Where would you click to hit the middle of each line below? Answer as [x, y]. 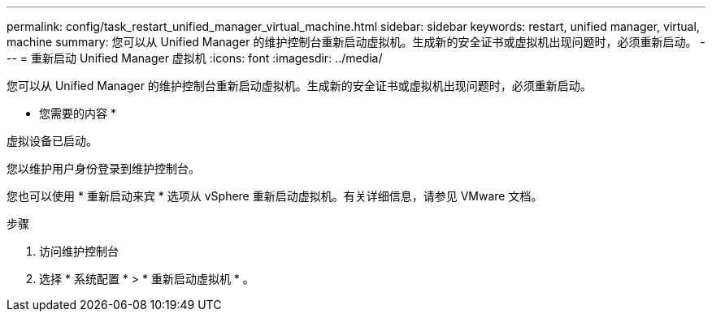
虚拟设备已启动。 [52, 141]
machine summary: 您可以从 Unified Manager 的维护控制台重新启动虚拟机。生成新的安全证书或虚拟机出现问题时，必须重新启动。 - [356, 42]
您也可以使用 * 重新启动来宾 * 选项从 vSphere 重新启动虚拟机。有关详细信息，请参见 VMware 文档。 [275, 196]
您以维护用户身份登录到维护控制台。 [103, 168]
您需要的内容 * [78, 113]
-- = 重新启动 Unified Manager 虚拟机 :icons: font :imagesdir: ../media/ [195, 58]
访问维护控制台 [79, 251]
